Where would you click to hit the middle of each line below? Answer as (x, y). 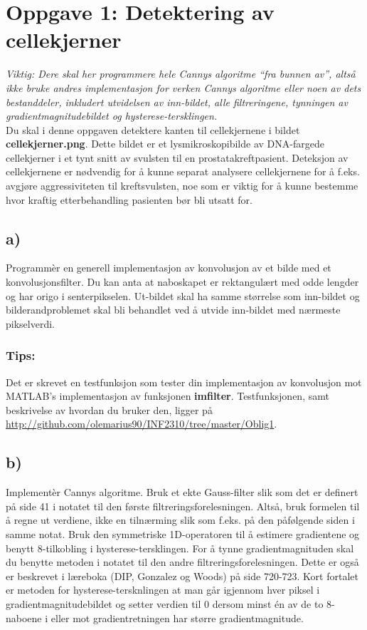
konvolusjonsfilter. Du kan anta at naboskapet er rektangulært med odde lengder (182, 282)
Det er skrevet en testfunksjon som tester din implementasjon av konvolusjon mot (184, 382)
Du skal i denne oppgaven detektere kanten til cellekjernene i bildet (153, 129)
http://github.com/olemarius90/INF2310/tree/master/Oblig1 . (142, 424)
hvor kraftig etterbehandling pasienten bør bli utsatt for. (129, 199)
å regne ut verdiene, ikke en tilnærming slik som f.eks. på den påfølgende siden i (180, 520)
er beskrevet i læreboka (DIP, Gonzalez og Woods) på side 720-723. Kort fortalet (182, 575)
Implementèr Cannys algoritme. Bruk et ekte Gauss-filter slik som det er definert (182, 492)
